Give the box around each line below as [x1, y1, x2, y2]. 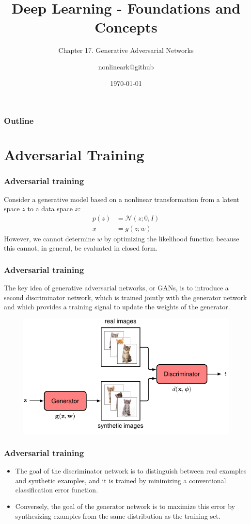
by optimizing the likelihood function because [104, 233, 239, 243]
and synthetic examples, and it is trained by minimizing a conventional [15, 475, 226, 485]
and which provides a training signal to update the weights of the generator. [4, 302, 230, 312]
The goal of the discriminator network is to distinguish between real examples [15, 466, 247, 476]
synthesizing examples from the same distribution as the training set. [15, 510, 220, 521]
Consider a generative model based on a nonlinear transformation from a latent [4, 194, 239, 204]
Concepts [94, 17, 157, 37]
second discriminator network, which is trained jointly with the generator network [4, 292, 247, 302]
